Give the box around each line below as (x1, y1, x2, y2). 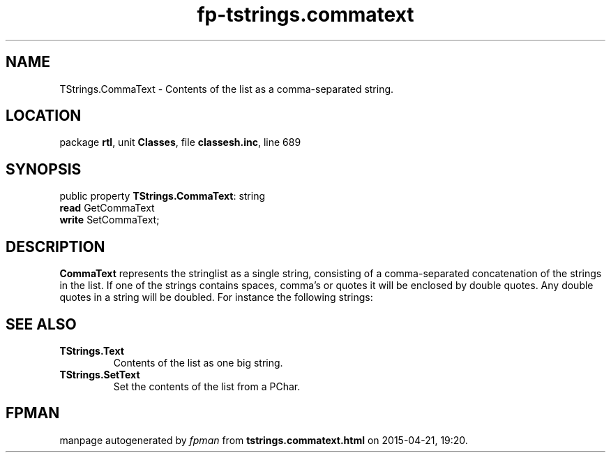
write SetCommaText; (59, 214, 160, 226)
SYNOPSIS (6, 160, 82, 178)
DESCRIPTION (6, 237, 105, 256)
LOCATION (6, 107, 82, 125)
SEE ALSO (6, 315, 77, 333)
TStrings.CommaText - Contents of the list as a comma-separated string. (59, 82, 394, 95)
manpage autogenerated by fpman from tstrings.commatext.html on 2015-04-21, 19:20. (59, 434, 468, 446)
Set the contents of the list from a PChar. (113, 380, 301, 392)
